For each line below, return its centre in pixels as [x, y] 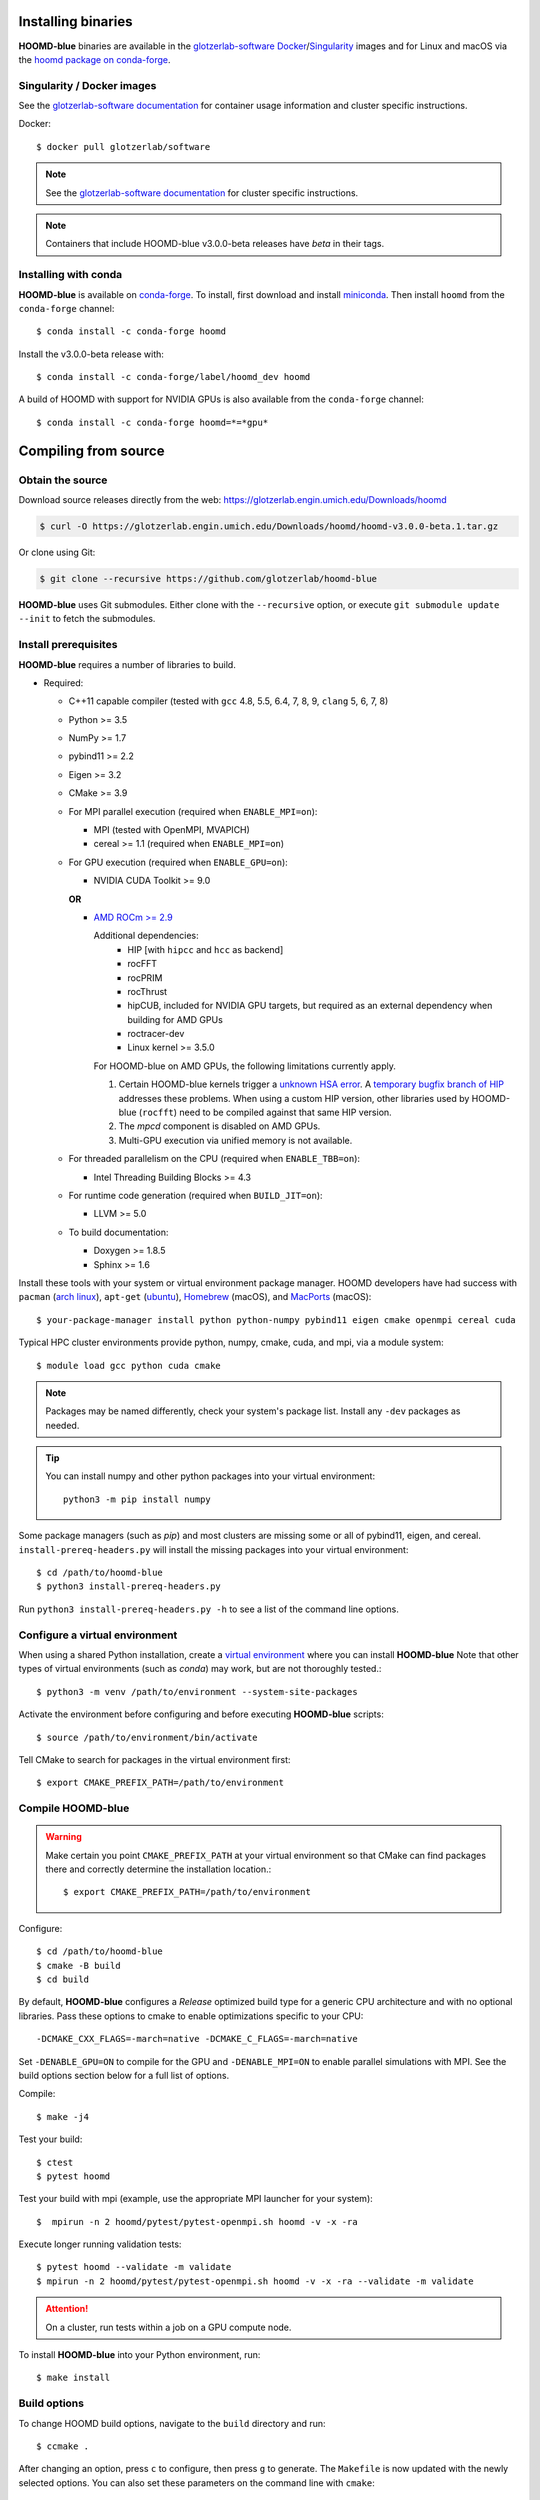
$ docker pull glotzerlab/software [123, 146]
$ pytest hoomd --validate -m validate [134, 2267]
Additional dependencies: [146, 936]
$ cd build [63, 1979]
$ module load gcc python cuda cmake [129, 1365]
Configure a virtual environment [98, 1635]
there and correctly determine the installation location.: [158, 1869]
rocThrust [147, 991]
